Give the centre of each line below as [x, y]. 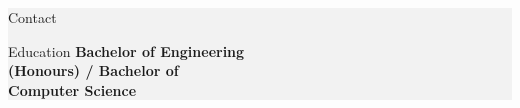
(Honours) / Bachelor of [93, 70]
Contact [32, 17]
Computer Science [72, 89]
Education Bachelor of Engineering [126, 50]
